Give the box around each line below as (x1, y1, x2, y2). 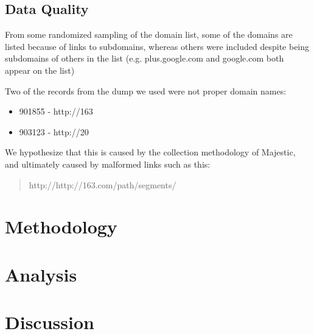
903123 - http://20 (19, 125, 89, 138)
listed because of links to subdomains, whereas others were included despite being (5, 40, 310, 52)
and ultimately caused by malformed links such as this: (5, 157, 211, 170)
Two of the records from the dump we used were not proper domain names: (5, 84, 287, 97)
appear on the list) (5, 63, 75, 76)
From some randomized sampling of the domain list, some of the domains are (5, 28, 293, 41)
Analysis (5, 261, 77, 286)
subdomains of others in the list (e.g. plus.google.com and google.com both (5, 52, 284, 65)
